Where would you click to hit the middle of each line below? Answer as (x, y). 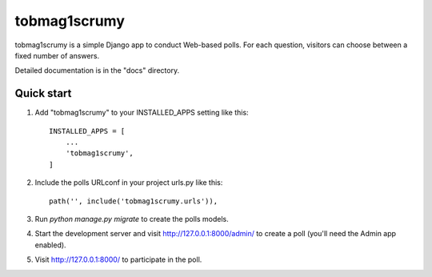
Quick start (43, 93)
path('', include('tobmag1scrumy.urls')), (134, 201)
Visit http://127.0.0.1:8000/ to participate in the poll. (118, 259)
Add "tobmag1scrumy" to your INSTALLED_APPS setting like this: (142, 113)
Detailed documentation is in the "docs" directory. (97, 70)
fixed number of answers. (57, 55)
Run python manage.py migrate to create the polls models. (132, 219)
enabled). (51, 245)
